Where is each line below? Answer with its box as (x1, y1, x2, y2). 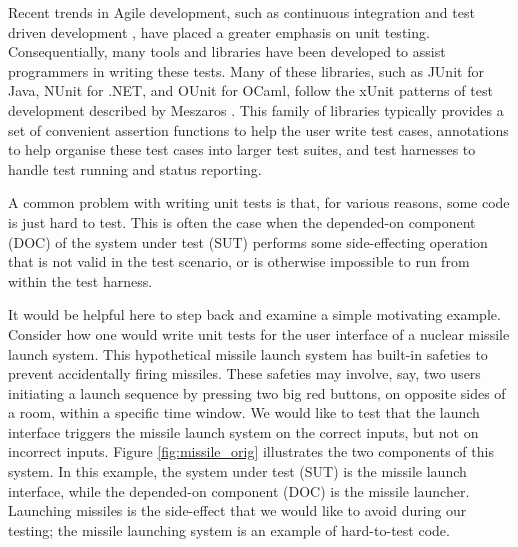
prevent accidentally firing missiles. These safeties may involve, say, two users (8, 363, 481, 384)
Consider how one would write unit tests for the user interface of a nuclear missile (8, 323, 510, 344)
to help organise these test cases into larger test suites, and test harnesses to (8, 139, 476, 160)
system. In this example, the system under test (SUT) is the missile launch (8, 461, 467, 482)
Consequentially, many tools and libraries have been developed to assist (8, 41, 446, 62)
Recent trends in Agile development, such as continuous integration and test (8, 2, 475, 22)
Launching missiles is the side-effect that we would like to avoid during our (8, 500, 467, 521)
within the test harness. (8, 270, 153, 291)
